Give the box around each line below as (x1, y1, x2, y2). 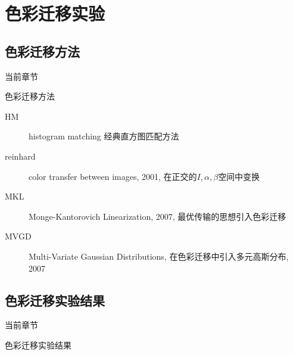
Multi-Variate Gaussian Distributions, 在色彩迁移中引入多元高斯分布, (29, 250, 289, 262)
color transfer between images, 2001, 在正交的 (29, 170, 197, 182)
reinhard (5, 150, 36, 162)
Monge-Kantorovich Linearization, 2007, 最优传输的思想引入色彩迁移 (29, 210, 286, 222)
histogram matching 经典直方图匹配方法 (29, 130, 179, 142)
